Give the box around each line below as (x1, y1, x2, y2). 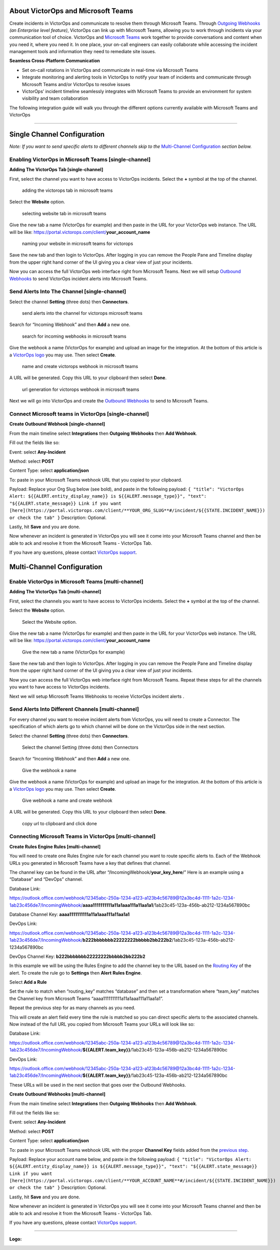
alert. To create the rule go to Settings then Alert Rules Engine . (9, 970, 142, 976)
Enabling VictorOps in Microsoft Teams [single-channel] (9, 156, 151, 163)
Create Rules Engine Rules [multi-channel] (9, 843, 101, 850)
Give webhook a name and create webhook (22, 797, 113, 803)
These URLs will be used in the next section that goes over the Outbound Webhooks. (9, 1081, 186, 1088)
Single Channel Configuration (9, 130, 105, 139)
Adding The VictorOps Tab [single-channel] (9, 167, 104, 173)
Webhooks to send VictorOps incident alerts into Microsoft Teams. (9, 275, 148, 281)
